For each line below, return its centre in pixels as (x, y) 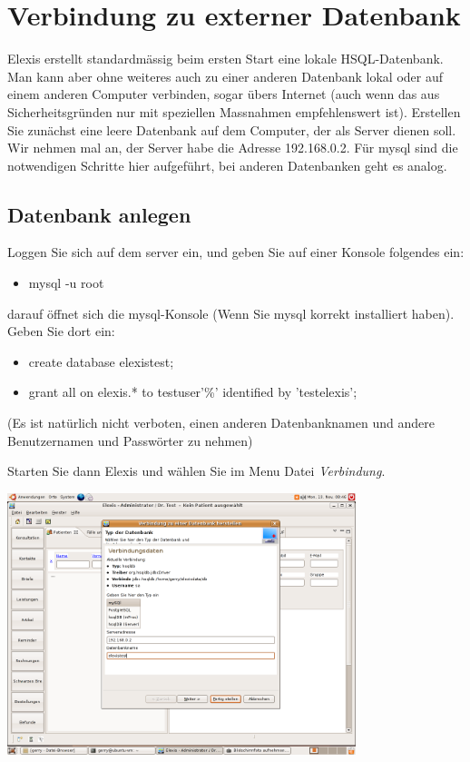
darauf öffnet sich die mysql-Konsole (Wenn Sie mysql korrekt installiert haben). (231, 313)
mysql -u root (66, 283)
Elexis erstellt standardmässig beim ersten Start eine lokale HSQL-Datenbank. (225, 59)
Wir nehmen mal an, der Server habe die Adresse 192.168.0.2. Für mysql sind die (233, 148)
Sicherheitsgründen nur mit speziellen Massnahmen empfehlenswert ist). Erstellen (234, 111)
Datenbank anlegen (99, 214)
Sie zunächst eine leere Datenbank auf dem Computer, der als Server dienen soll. (232, 129)
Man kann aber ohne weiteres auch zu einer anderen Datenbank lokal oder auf (225, 76)
